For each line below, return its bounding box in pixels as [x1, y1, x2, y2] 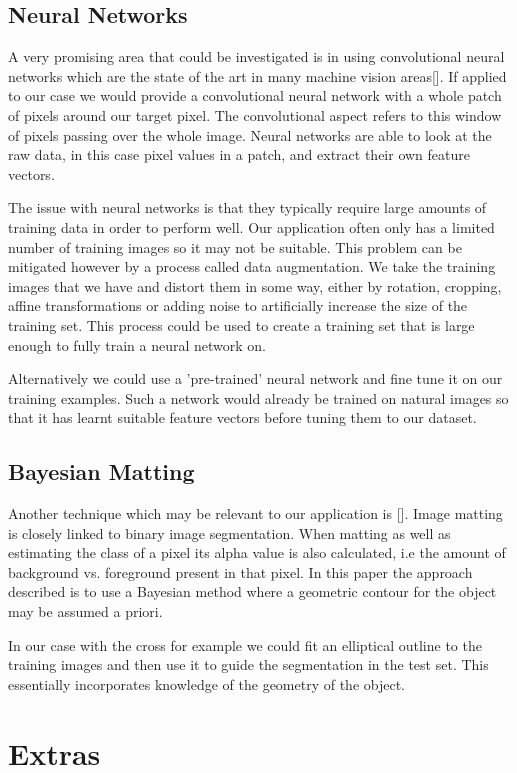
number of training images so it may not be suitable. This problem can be [8, 236, 462, 257]
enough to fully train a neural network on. [8, 334, 266, 355]
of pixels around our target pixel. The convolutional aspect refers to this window [8, 104, 502, 125]
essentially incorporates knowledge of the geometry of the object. [8, 673, 405, 694]
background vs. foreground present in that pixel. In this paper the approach [8, 561, 473, 582]
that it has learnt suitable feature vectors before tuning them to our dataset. [8, 407, 477, 428]
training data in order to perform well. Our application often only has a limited [8, 216, 495, 237]
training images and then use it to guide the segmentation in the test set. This [8, 654, 489, 675]
